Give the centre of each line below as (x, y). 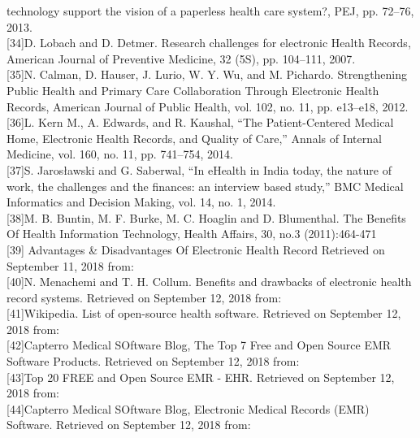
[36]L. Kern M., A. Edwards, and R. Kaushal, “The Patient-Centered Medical (200, 122)
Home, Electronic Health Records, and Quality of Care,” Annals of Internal (194, 138)
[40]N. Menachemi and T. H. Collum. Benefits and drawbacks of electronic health (209, 282)
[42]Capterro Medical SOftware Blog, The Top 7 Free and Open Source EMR (199, 345)
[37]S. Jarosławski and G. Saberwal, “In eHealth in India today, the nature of (199, 169)
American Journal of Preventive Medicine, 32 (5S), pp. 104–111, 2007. (181, 58)
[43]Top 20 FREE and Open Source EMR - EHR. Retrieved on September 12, (201, 377)
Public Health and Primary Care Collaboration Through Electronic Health (193, 90)
